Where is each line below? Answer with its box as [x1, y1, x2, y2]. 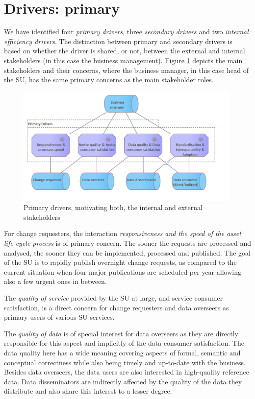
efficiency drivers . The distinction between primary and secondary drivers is [4, 36, 232, 46]
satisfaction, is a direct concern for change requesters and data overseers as [4, 302, 229, 312]
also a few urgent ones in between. [4, 276, 107, 286]
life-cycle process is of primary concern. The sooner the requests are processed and [4, 238, 251, 248]
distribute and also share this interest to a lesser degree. [4, 386, 172, 396]
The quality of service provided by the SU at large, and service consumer [4, 293, 223, 303]
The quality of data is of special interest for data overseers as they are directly [4, 328, 238, 338]
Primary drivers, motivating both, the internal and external [24, 202, 203, 212]
